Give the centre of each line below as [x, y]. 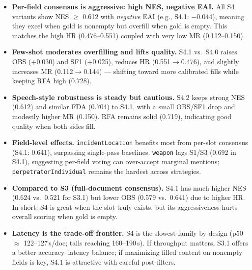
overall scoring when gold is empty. [65, 216]
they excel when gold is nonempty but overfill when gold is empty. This [120, 26]
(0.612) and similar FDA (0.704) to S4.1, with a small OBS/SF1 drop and [124, 107]
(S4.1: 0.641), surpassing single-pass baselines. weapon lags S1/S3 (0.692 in [124, 152]
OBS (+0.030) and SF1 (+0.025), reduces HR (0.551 [91, 61]
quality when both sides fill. [54, 126]
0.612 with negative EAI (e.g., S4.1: [136, 16]
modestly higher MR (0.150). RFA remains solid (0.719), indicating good [122, 116]
